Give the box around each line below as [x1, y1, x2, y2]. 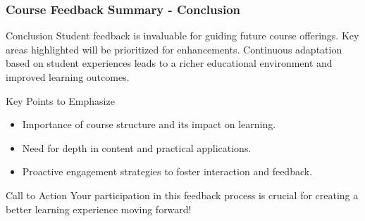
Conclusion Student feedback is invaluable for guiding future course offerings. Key [6, 28, 359, 43]
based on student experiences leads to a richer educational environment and [6, 56, 333, 70]
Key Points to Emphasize [6, 93, 115, 108]
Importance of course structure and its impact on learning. [22, 117, 276, 132]
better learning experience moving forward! [6, 201, 192, 216]
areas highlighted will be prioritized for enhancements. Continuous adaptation [6, 42, 342, 56]
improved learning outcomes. [6, 70, 130, 84]
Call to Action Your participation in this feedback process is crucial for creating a [6, 187, 359, 202]
